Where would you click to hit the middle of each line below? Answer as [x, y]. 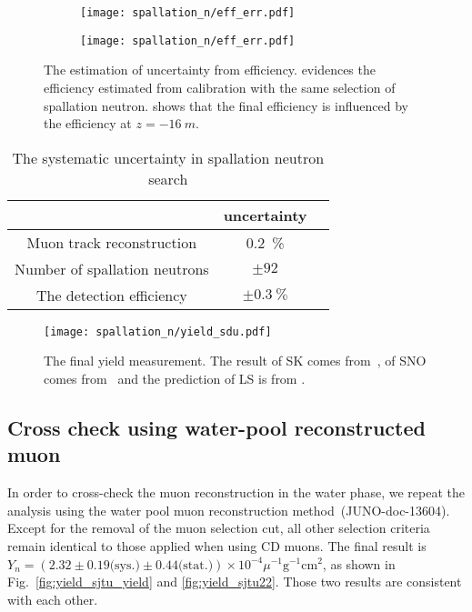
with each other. [53, 599]
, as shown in [359, 563]
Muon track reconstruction [112, 242]
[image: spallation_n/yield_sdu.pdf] [158, 331]
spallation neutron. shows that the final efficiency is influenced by [226, 105]
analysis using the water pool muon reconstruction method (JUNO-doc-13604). [229, 510]
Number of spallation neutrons [112, 268]
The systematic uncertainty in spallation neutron [168, 157]
